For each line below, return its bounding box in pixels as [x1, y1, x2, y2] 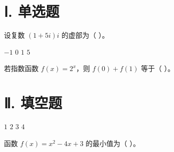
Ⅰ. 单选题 [4, 1, 59, 21]
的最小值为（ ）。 [86, 138, 140, 148]
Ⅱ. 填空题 [4, 92, 62, 113]
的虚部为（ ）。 [61, 30, 109, 40]
